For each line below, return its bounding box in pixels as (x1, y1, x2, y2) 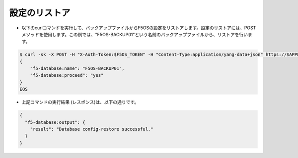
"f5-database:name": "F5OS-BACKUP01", (30, 66, 125, 71)
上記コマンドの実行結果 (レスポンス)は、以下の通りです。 (21, 99, 139, 105)
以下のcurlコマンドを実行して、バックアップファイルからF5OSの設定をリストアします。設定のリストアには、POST (21, 25, 256, 31)
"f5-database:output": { (25, 119, 85, 125)
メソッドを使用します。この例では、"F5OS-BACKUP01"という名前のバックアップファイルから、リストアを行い (21, 31, 248, 37)
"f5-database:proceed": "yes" (30, 72, 104, 78)
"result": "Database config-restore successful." (30, 126, 153, 132)
